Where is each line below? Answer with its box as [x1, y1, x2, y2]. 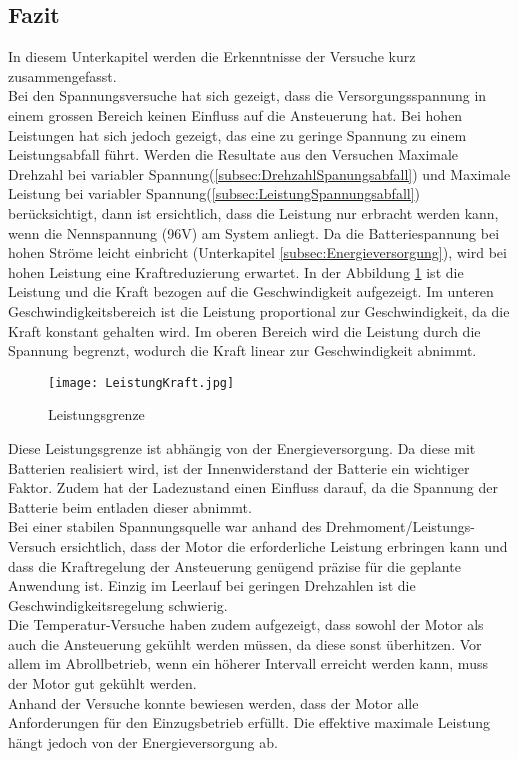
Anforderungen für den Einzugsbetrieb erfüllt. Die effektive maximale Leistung [8, 712, 491, 733]
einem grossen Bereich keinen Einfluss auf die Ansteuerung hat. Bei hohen [8, 104, 463, 125]
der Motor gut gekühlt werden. [8, 673, 197, 694]
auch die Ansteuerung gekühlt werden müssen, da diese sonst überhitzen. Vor [8, 633, 482, 654]
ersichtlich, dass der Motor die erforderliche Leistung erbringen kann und [60, 535, 508, 556]
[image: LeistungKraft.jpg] [48, 375, 235, 390]
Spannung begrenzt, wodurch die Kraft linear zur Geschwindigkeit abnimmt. [8, 340, 477, 361]
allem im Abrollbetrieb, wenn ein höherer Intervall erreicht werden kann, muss [8, 653, 488, 674]
